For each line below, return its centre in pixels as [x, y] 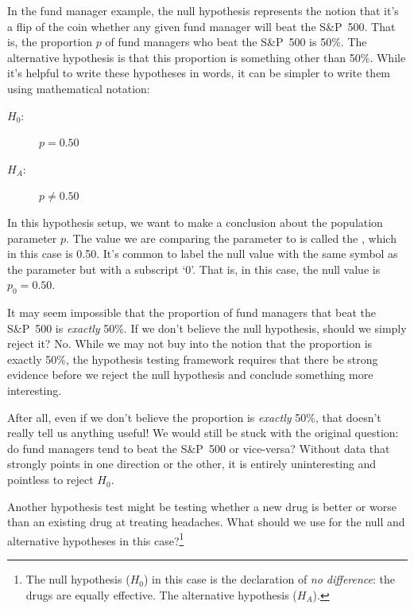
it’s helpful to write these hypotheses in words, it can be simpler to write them [199, 73]
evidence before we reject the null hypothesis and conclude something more [190, 375]
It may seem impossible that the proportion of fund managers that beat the [192, 312]
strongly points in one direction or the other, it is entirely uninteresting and [192, 464]
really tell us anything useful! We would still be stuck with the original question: [203, 433]
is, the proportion [50, 42]
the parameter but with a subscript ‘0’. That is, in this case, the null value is [194, 269]
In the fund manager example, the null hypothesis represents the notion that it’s [203, 10]
